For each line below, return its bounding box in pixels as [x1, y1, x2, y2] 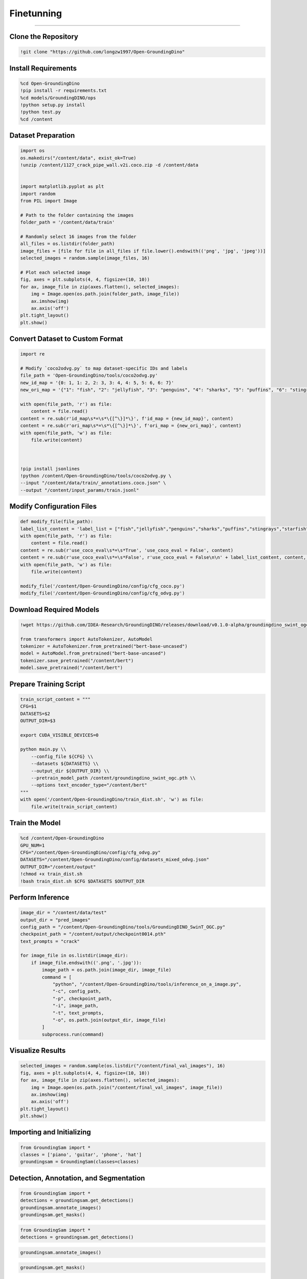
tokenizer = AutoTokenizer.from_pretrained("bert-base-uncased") [20, 643, 188, 649]
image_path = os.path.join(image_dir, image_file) [41, 967, 171, 973]
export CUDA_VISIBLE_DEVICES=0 [20, 732, 99, 738]
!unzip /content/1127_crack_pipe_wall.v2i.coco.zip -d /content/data [20, 162, 199, 168]
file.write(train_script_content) [31, 804, 118, 809]
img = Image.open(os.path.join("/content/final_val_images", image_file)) [31, 1085, 223, 1090]
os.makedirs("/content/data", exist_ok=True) [20, 155, 137, 161]
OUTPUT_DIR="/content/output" [20, 864, 96, 870]
